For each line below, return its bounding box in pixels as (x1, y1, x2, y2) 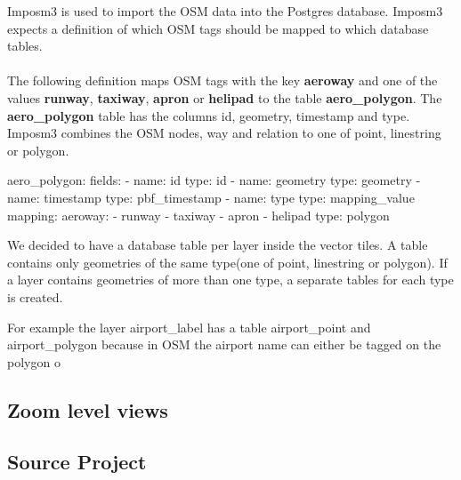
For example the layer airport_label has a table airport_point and (7, 317, 371, 336)
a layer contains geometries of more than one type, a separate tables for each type (7, 270, 454, 289)
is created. (7, 287, 63, 306)
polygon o (7, 352, 61, 371)
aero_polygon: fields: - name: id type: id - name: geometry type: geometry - (7, 171, 421, 189)
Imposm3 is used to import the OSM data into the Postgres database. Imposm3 (7, 2, 443, 20)
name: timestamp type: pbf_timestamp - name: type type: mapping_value (7, 188, 415, 206)
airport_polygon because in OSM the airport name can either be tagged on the (7, 335, 441, 354)
